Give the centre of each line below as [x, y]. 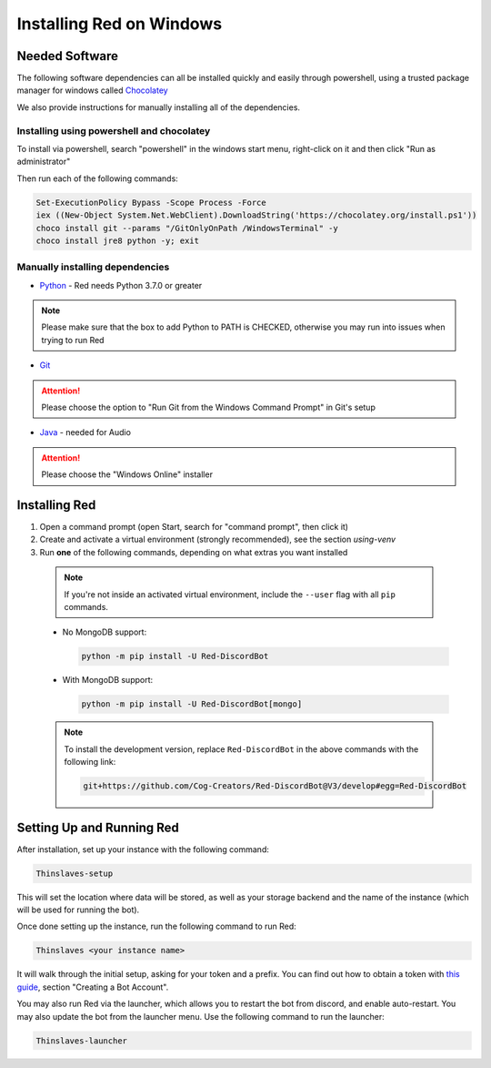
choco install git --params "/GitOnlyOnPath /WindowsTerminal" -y [187, 228]
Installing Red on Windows [120, 24]
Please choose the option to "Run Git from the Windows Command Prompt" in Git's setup [209, 407]
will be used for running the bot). [78, 910]
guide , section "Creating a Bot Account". [93, 987]
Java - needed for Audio [85, 432]
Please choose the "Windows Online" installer [127, 474]
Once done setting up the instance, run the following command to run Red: [157, 926]
